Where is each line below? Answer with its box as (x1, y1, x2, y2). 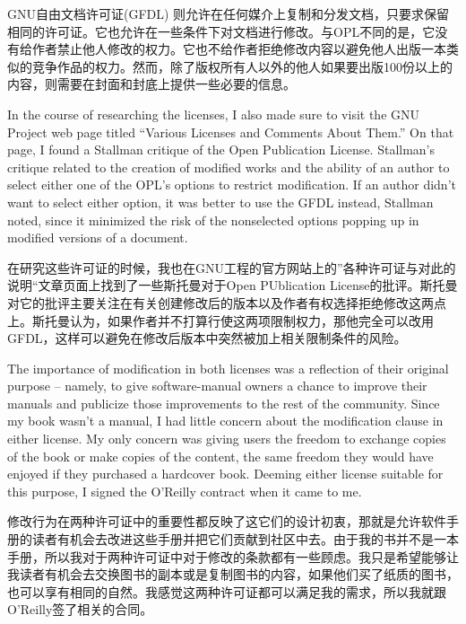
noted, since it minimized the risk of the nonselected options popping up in (7, 210, 419, 229)
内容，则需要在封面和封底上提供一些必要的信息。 (7, 75, 296, 93)
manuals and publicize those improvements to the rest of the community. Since (7, 393, 440, 412)
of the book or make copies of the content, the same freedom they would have (7, 446, 434, 465)
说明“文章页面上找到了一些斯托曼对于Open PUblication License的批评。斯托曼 (7, 276, 458, 294)
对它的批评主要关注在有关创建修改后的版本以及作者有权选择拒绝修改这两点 (7, 293, 446, 312)
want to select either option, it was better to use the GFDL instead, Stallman (7, 192, 434, 211)
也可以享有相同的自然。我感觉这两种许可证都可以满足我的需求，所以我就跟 (7, 582, 446, 601)
